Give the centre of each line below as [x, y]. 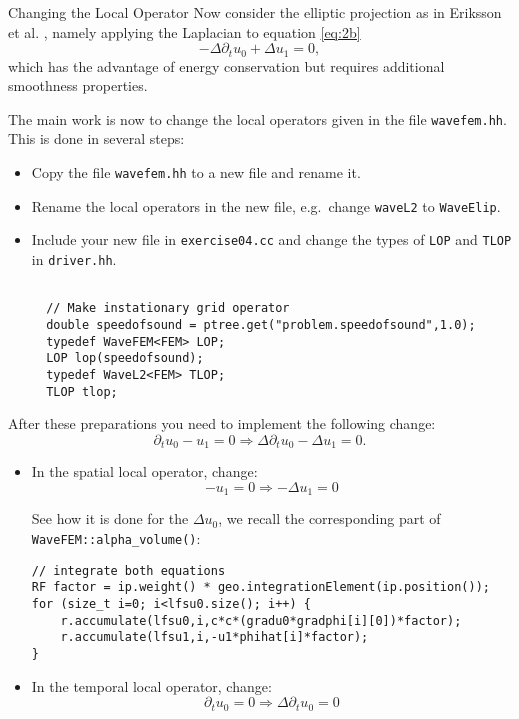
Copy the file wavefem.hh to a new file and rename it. [196, 172]
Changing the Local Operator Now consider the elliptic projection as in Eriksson [255, 12]
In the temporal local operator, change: [151, 685]
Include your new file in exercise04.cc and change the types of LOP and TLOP [271, 239]
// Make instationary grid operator [168, 308]
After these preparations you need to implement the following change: [222, 423]
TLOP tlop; [82, 391]
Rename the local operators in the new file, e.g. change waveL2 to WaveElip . [266, 205]
